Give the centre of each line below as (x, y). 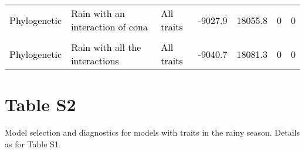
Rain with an (98, 13)
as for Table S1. (33, 144)
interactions (95, 61)
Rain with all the (106, 47)
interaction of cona (109, 27)
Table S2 (40, 104)
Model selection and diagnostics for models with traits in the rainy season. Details (152, 132)
